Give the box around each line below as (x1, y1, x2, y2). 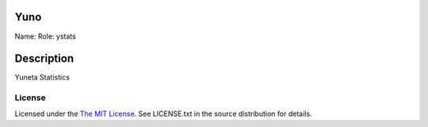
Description (14, 52, 75, 65)
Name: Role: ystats (14, 32, 77, 41)
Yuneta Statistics (14, 73, 71, 82)
